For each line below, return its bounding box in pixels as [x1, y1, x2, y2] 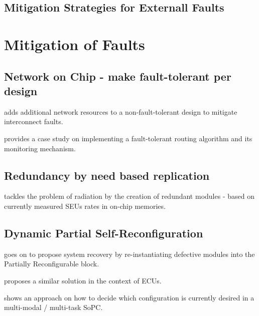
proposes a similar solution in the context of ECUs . [4, 275, 162, 285]
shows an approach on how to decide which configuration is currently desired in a [4, 292, 254, 302]
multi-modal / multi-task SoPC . [4, 302, 103, 312]
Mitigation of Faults [4, 34, 145, 54]
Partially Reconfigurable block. [4, 258, 99, 269]
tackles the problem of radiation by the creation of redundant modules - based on [4, 191, 254, 201]
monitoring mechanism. [4, 143, 76, 153]
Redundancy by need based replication [4, 167, 210, 183]
